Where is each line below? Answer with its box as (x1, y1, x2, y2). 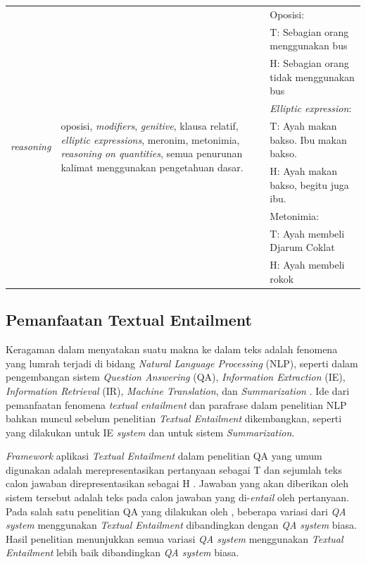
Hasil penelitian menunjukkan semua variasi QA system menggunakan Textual (6, 531, 343, 546)
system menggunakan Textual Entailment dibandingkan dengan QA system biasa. (6, 517, 357, 532)
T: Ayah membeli (270, 226, 345, 240)
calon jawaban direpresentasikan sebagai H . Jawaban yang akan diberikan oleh (6, 476, 349, 491)
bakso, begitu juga (270, 177, 349, 192)
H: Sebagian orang (270, 56, 349, 70)
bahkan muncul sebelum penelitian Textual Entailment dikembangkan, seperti (6, 411, 342, 426)
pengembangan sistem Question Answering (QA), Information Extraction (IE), (6, 369, 346, 384)
